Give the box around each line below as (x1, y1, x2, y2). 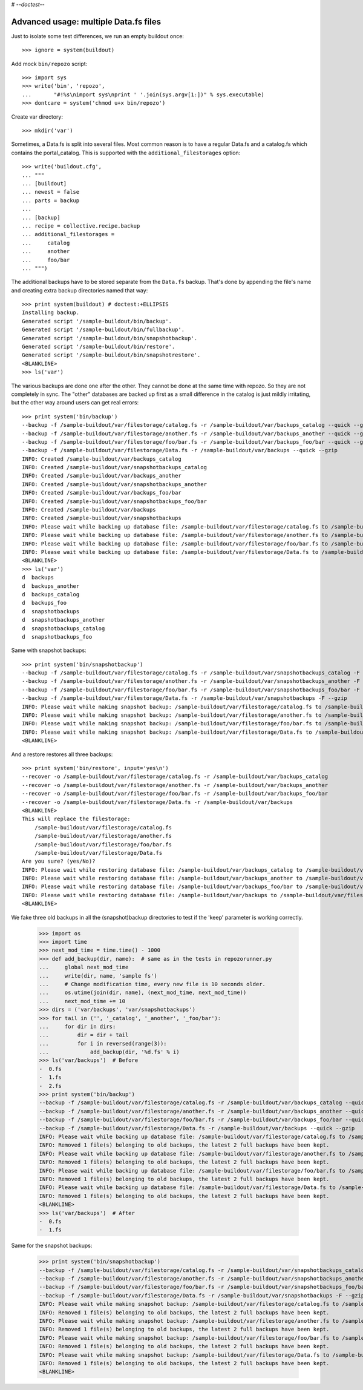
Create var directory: (11, 113, 64, 120)
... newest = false (22, 188, 80, 196)
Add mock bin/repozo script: (11, 60, 88, 67)
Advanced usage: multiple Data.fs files (11, 16, 162, 27)
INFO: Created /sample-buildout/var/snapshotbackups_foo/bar (22, 498, 207, 505)
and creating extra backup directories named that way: (11, 286, 148, 294)
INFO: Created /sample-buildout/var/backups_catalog (22, 455, 181, 463)
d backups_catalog (22, 591, 80, 598)
